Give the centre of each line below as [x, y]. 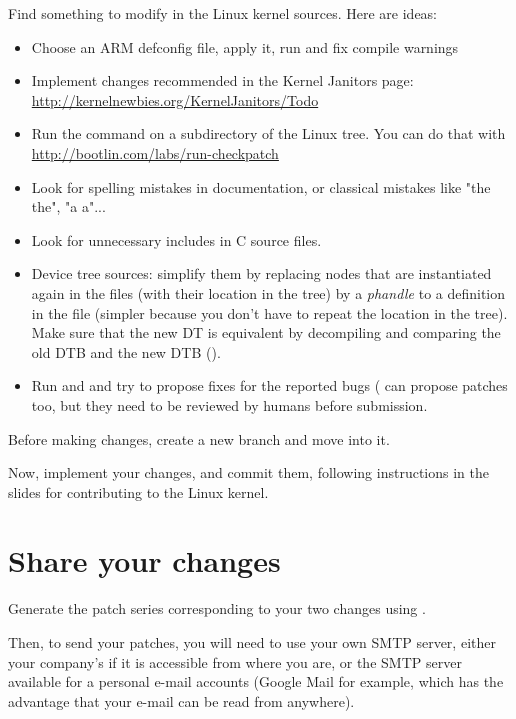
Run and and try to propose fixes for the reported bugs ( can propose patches [269, 385]
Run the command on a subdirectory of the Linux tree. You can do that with [268, 133]
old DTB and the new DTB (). [126, 351]
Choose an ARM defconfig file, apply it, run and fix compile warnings [245, 46]
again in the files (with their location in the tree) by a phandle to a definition [268, 292]
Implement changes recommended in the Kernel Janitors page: [222, 80]
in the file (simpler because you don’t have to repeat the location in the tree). [269, 312]
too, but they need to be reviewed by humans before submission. [229, 404]
